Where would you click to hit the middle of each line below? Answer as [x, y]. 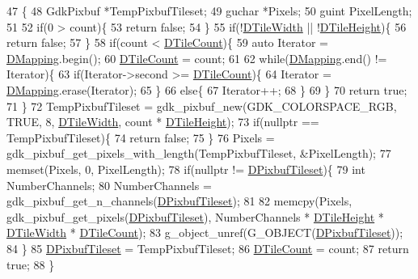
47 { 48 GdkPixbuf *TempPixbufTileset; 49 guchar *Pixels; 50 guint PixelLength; [209, 11]
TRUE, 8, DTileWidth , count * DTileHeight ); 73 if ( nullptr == [163, 122]
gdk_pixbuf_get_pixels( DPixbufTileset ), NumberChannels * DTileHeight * [195, 216]
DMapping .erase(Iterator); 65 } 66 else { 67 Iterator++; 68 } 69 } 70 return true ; [207, 89]
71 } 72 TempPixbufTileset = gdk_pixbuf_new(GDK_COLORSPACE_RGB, [202, 106]
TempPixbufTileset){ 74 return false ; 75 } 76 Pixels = [141, 137]
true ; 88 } [31, 264]
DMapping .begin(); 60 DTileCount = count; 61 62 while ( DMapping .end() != [197, 58]
